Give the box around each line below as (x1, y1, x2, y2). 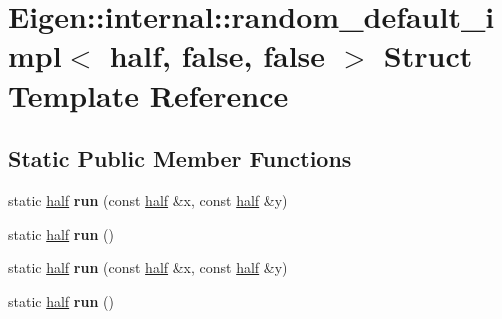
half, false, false (109, 35, 326, 76)
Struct (383, 35, 473, 76)
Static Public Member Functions (8, 143, 352, 174)
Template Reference (8, 74, 289, 115)
